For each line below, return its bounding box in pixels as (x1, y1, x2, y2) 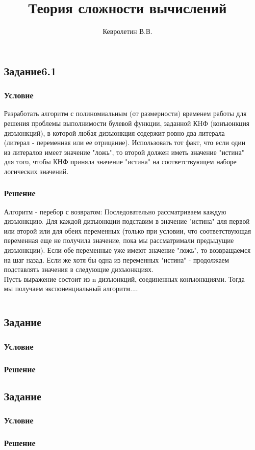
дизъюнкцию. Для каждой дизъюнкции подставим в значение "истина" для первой (4, 216, 250, 226)
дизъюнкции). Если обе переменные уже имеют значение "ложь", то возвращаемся (4, 245, 251, 255)
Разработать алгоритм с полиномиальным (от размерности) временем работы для (4, 108, 247, 119)
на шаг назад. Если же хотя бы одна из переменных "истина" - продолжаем (4, 254, 229, 265)
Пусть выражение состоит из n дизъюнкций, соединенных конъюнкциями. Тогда (4, 273, 245, 284)
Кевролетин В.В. (102, 26, 153, 36)
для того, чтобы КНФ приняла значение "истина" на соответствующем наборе (4, 156, 237, 167)
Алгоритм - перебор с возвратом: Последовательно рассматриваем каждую (4, 206, 227, 216)
